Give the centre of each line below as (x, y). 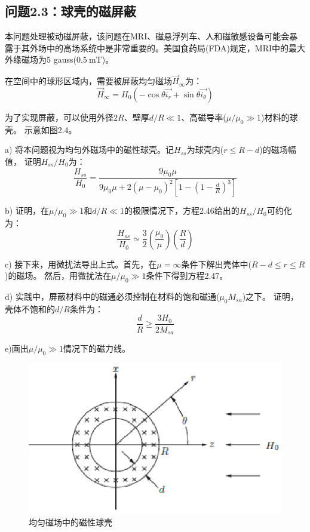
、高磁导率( (204, 117)
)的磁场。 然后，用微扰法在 (58, 276)
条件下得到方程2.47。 (187, 276)
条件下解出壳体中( (216, 264)
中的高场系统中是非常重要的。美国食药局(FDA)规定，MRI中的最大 (176, 47)
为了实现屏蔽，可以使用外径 (59, 117)
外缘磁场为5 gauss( (41, 59)
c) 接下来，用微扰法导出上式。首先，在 (81, 264)
